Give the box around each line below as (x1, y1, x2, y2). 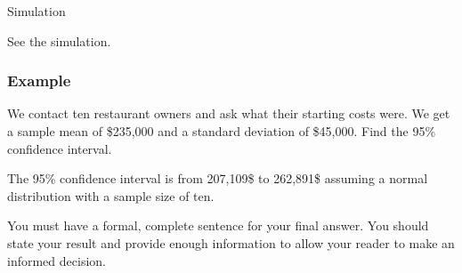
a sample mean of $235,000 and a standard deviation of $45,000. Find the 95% (7, 122, 436, 140)
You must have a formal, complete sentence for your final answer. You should (7, 216, 429, 235)
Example (7, 69, 71, 92)
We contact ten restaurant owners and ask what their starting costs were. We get (7, 104, 450, 123)
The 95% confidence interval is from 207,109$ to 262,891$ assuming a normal (7, 169, 428, 188)
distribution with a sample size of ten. (7, 186, 215, 205)
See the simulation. (7, 31, 111, 50)
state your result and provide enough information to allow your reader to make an (7, 233, 455, 252)
